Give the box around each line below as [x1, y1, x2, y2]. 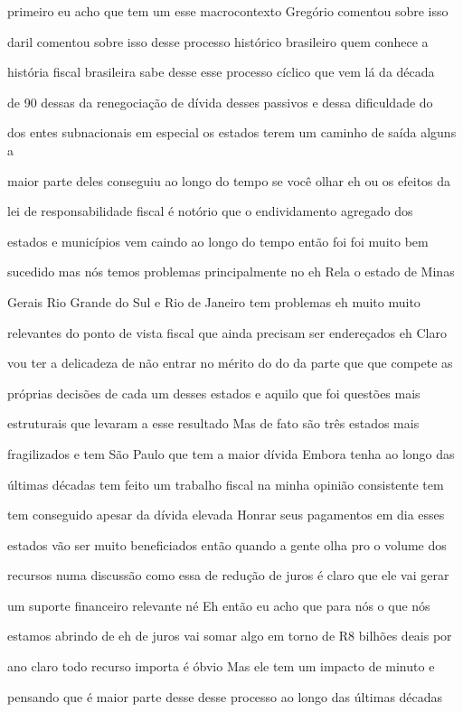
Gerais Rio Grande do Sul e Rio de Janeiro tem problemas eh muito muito [7, 292, 420, 311]
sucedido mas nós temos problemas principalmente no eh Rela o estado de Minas [7, 262, 455, 281]
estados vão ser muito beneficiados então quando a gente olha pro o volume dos [7, 535, 447, 554]
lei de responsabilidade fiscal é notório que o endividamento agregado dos [7, 201, 413, 220]
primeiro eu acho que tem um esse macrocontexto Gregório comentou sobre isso [7, 2, 449, 20]
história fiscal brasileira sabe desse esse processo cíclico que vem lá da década [7, 62, 435, 81]
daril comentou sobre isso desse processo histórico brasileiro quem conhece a [7, 32, 429, 51]
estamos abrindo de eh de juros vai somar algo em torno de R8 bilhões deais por [7, 626, 452, 645]
